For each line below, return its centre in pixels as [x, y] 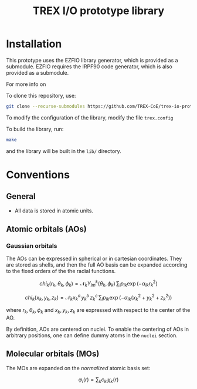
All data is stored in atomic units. [54, 211]
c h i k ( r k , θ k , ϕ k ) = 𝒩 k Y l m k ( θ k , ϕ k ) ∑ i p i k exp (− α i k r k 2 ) [98, 284]
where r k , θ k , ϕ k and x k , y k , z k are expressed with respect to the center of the [98, 311]
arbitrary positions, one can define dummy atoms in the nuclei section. [92, 335]
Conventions [38, 174]
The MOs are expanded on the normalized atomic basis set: [78, 368]
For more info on [26, 84]
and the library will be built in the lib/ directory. [64, 151]
